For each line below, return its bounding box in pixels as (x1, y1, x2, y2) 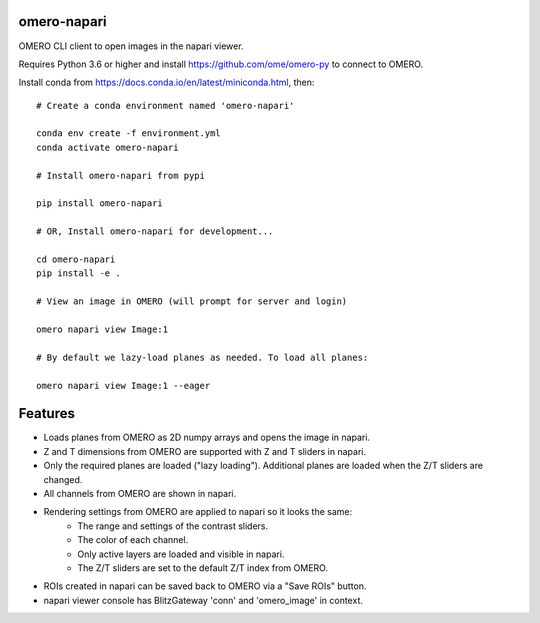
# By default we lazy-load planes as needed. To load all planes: (36, 351, 369, 363)
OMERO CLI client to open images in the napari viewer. (18, 40, 244, 52)
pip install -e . (36, 268, 121, 279)
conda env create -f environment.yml (36, 128, 222, 139)
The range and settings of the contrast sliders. (77, 520, 269, 532)
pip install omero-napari (36, 198, 164, 209)
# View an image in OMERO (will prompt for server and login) (36, 296, 348, 307)
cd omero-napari (36, 253, 116, 265)
